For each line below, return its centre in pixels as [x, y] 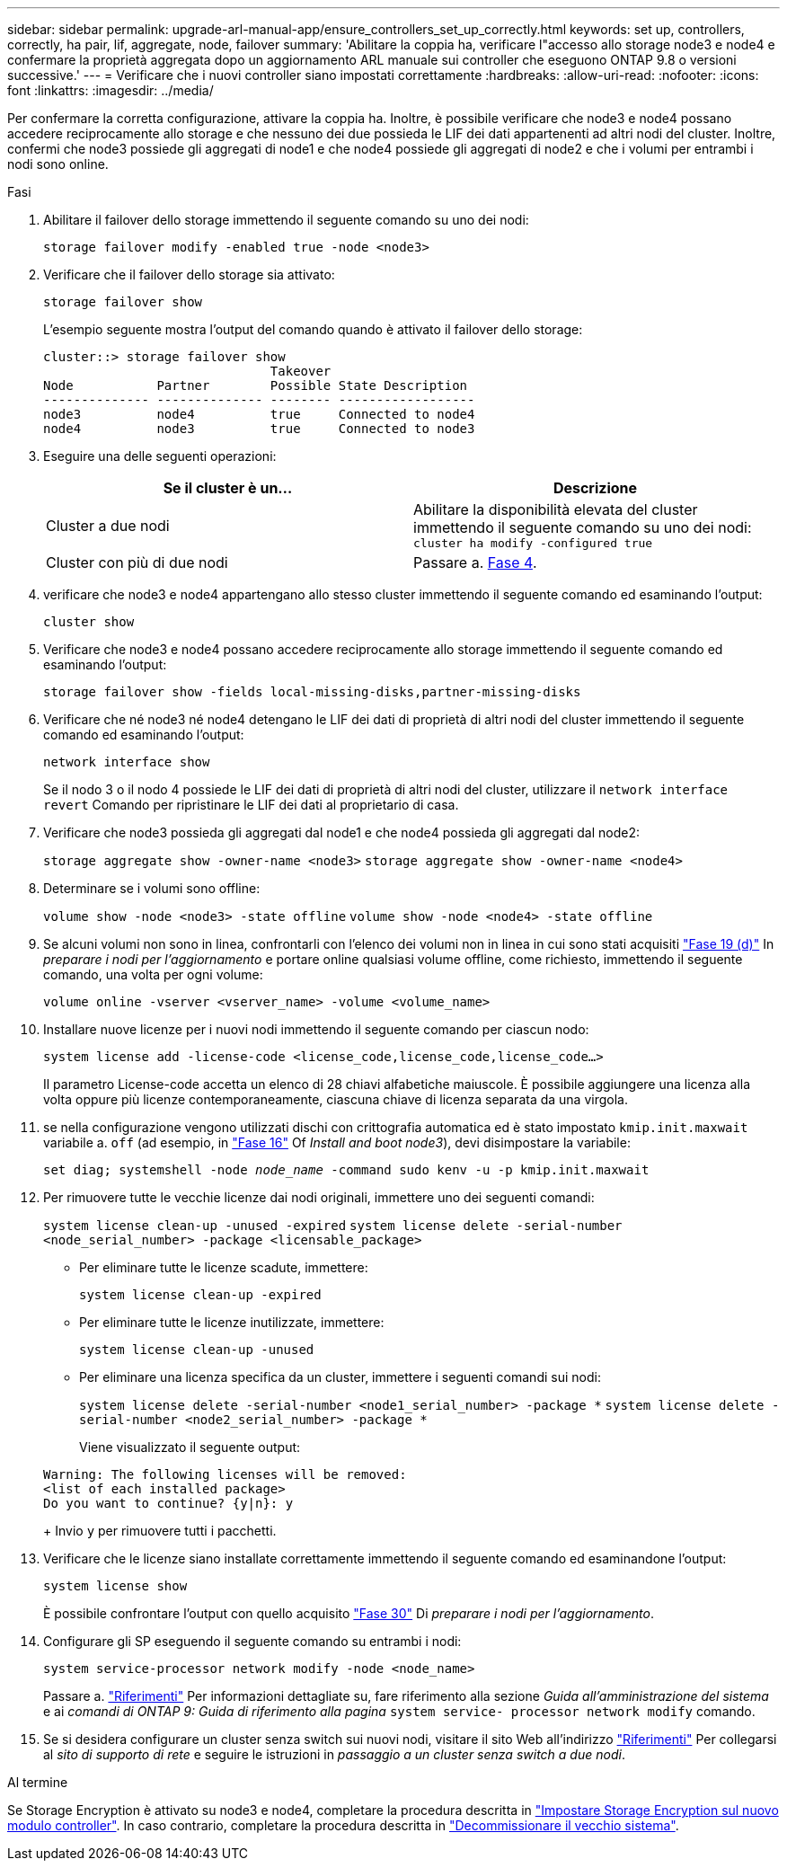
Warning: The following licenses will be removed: [225, 1474]
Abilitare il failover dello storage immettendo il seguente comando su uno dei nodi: [286, 220]
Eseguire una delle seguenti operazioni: [160, 456]
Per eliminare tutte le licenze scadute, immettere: [224, 1267]
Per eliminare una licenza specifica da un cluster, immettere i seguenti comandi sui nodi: [340, 1377]
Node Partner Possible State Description [256, 385]
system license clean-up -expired [200, 1295]
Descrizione [595, 488]
